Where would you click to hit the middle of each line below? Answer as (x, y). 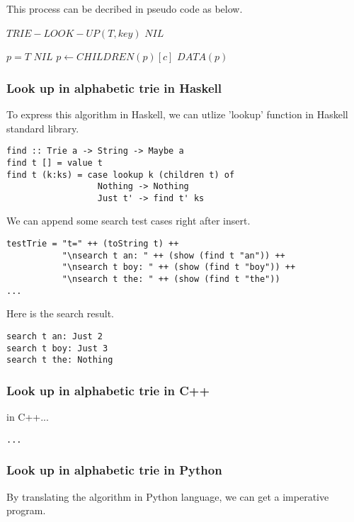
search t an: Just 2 (55, 336)
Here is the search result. (60, 313)
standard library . (43, 128)
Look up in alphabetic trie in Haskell (114, 87)
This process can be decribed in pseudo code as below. (125, 8)
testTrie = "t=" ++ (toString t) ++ (93, 244)
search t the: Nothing (60, 360)
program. (26, 510)
